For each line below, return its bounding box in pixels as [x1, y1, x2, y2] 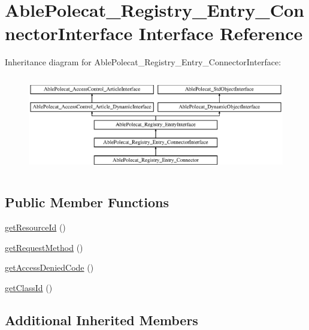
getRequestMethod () [5, 241, 83, 253]
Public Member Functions [5, 193, 169, 211]
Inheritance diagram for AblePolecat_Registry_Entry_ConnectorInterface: [5, 56, 281, 68]
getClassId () [5, 281, 53, 293]
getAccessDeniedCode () [5, 261, 94, 274]
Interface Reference [138, 21, 303, 46]
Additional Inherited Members [5, 310, 198, 329]
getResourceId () [5, 221, 66, 234]
